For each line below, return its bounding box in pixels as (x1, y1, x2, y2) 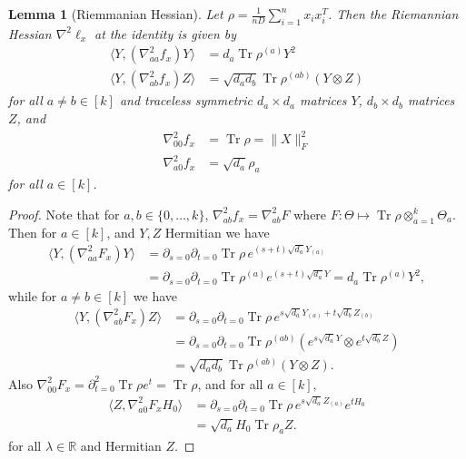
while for (8, 286, 57, 305)
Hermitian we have (164, 222, 270, 241)
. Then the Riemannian (328, 5, 459, 23)
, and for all (197, 374, 263, 393)
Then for (8, 222, 57, 241)
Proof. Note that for (8, 204, 120, 223)
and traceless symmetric (119, 91, 253, 110)
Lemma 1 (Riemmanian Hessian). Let (8, 5, 223, 23)
